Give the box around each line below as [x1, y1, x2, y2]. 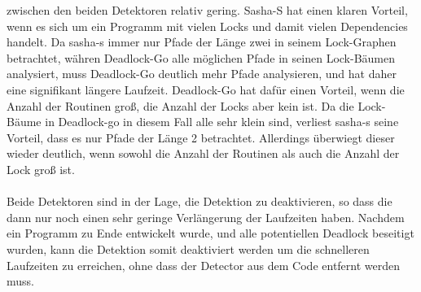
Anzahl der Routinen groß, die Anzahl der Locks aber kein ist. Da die [7, 97, 354, 114]
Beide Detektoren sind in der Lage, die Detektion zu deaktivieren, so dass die [7, 193, 392, 210]
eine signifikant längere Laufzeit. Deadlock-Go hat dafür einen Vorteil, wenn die [7, 81, 405, 98]
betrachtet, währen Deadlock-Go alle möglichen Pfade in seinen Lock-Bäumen [7, 49, 396, 66]
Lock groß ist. [7, 160, 75, 177]
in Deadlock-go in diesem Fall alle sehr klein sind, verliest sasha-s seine [45, 113, 399, 130]
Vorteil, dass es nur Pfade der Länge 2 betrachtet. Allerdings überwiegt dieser [7, 129, 395, 146]
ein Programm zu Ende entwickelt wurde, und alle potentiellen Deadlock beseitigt [7, 224, 414, 242]
